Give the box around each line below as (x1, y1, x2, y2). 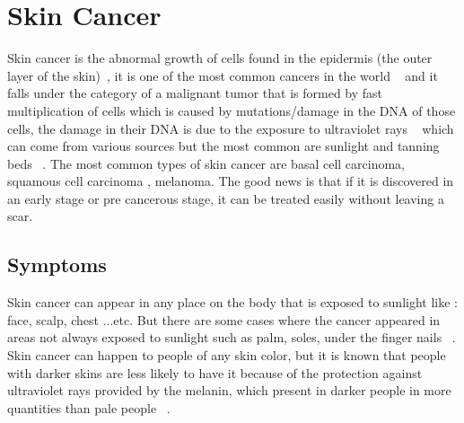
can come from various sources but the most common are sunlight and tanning (7, 137, 440, 155)
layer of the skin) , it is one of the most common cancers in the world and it (7, 66, 438, 84)
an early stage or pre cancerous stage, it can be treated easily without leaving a (7, 189, 444, 207)
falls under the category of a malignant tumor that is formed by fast (7, 84, 383, 102)
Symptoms (7, 251, 107, 278)
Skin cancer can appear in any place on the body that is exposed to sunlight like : (7, 293, 458, 312)
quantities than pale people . (7, 398, 171, 417)
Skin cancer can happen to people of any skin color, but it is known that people (7, 346, 446, 365)
